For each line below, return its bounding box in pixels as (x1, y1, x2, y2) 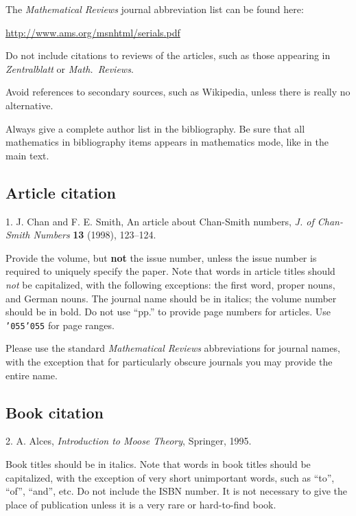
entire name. (5, 368, 58, 382)
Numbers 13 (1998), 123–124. (33, 227, 156, 242)
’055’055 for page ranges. (5, 317, 115, 332)
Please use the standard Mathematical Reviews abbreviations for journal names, (5, 341, 340, 355)
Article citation (5, 181, 116, 203)
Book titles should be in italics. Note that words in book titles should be (5, 456, 311, 471)
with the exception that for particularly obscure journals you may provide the (5, 354, 333, 368)
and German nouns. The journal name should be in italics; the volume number (5, 291, 337, 305)
